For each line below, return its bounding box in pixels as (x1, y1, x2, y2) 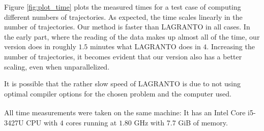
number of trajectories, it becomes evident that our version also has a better (4, 51, 242, 61)
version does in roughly (4, 41, 76, 52)
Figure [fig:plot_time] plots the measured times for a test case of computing (4, 2, 241, 12)
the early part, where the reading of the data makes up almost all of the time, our (4, 31, 260, 42)
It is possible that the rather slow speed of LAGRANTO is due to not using (4, 78, 241, 89)
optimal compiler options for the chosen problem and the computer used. (4, 88, 231, 99)
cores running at (66, 117, 117, 127)
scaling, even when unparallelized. (4, 61, 110, 72)
